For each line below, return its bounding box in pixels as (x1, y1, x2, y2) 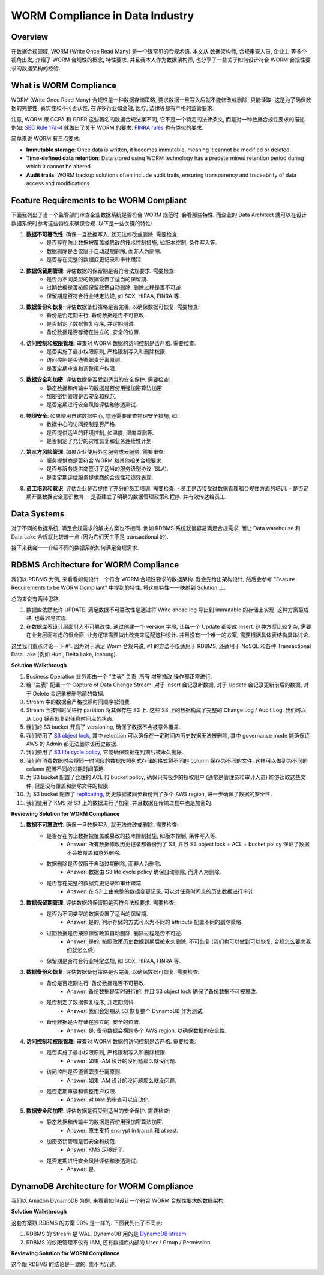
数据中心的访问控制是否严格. (46, 421, 117, 428)
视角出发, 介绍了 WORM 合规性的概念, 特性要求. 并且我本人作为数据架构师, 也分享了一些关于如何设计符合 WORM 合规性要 (11, 56, 311, 63)
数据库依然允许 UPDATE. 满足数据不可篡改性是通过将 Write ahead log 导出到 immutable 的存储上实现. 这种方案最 (26, 606, 304, 613)
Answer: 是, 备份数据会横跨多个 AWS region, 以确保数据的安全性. (67, 1027, 227, 1034)
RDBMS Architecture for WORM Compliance (11, 560, 179, 570)
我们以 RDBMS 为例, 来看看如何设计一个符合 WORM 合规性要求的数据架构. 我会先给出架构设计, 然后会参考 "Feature (11, 575, 295, 582)
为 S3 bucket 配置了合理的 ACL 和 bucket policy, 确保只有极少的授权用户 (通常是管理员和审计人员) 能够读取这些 (26, 774, 301, 781)
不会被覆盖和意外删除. (67, 849, 121, 856)
